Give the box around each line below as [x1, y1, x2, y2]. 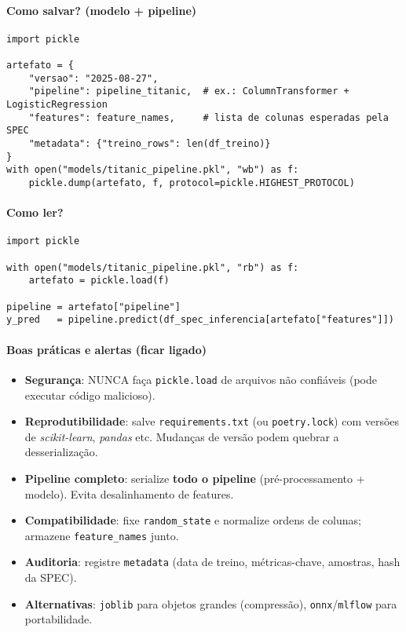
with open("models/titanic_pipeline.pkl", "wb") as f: [6, 164, 299, 176]
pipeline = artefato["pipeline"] [6, 301, 181, 312]
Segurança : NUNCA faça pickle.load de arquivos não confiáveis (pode [24, 371, 377, 387]
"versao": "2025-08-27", [28, 72, 159, 84]
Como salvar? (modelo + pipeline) [6, 2, 197, 18]
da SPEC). [24, 569, 77, 586]
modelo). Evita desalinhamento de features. [24, 485, 234, 502]
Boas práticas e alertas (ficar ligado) [6, 341, 207, 357]
